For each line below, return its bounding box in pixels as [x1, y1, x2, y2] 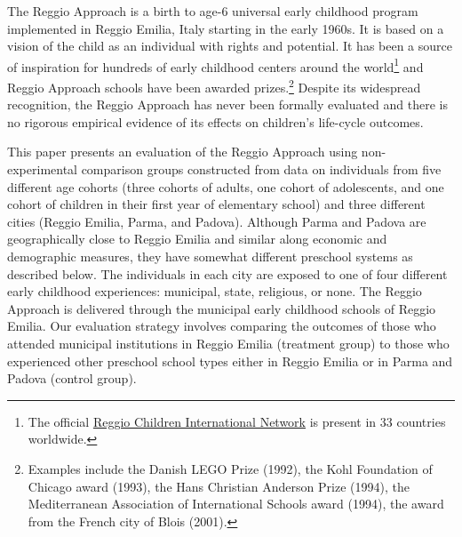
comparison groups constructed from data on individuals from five [81, 160, 442, 179]
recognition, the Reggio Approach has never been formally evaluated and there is [7, 95, 448, 114]
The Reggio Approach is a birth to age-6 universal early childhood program [7, 2, 418, 20]
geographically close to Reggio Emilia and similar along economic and [7, 229, 387, 248]
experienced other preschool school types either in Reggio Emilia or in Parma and [7, 351, 453, 370]
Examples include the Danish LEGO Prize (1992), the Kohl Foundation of [28, 459, 433, 477]
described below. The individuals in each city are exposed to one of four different [7, 264, 448, 283]
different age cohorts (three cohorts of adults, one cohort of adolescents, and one [7, 177, 444, 196]
